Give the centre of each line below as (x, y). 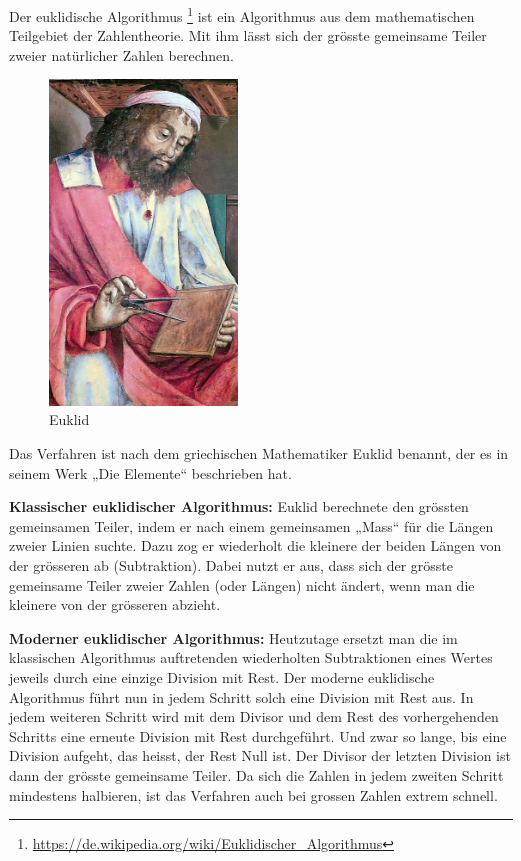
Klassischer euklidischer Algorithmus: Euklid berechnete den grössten (239, 506)
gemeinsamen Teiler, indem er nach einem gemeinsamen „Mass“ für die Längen (251, 525)
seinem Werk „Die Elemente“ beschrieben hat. (150, 472)
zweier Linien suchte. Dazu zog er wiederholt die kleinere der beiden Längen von (255, 545)
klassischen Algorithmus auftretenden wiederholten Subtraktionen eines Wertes (251, 657)
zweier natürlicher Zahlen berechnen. (121, 54)
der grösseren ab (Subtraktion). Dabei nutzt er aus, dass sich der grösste (231, 564)
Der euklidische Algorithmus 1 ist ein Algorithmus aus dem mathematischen (242, 14)
